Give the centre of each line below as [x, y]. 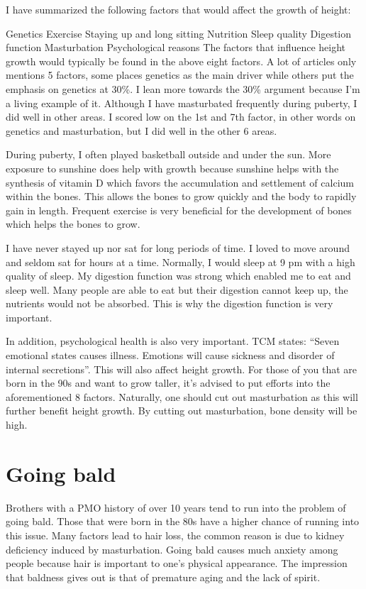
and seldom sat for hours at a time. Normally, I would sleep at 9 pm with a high [181, 262]
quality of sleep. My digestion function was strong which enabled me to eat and [178, 276]
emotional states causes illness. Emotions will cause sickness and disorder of [170, 355]
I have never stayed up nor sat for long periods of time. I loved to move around [178, 247]
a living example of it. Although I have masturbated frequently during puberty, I [182, 103]
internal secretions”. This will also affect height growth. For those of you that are [182, 369]
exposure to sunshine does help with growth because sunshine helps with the [172, 168]
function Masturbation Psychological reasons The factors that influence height [176, 47]
